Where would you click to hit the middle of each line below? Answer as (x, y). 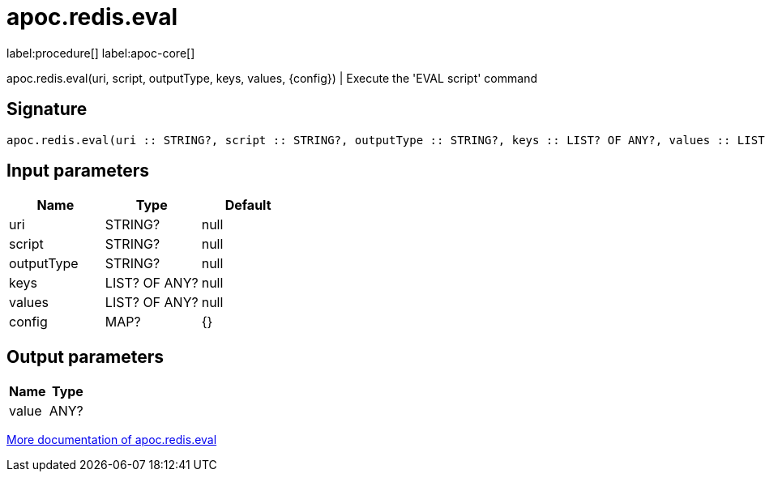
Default (248, 205)
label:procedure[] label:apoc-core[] (101, 53)
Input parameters (78, 171)
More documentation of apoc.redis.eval (112, 440)
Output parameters (85, 356)
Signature (47, 109)
